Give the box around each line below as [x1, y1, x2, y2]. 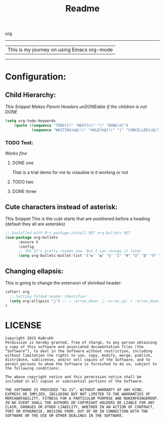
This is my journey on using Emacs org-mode [7, 46, 113, 53]
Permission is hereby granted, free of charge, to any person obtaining [5, 340, 157, 345]
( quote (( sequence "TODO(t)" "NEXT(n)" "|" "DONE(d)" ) [14, 123, 129, 128]
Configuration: [5, 71, 66, 83]
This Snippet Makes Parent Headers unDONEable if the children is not [5, 104, 147, 110]
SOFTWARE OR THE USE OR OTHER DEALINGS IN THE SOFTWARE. [5, 413, 124, 418]
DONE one [12, 160, 34, 166]
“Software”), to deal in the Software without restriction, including [5, 349, 153, 354]
